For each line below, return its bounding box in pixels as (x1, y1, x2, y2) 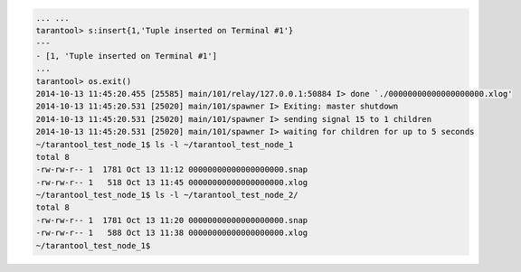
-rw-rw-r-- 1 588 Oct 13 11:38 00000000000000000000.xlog (35, 228, 308, 239)
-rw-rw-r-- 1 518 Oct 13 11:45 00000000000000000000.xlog (35, 177, 308, 187)
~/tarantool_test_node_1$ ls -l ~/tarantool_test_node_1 (35, 139, 294, 149)
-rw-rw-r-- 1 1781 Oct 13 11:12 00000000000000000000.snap (35, 164, 308, 175)
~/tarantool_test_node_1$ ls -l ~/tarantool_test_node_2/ (35, 190, 298, 201)
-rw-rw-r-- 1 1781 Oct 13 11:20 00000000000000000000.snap (35, 215, 308, 225)
